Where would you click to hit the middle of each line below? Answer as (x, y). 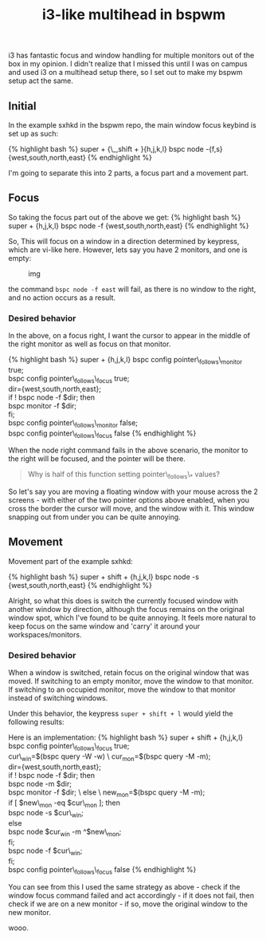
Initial (22, 106)
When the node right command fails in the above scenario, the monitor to (128, 450)
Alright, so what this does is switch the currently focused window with (123, 601)
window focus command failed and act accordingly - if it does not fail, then (131, 895)
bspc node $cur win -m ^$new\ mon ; (65, 833)
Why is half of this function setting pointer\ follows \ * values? (124, 475)
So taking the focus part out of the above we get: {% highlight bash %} (125, 217)
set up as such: (33, 134)
